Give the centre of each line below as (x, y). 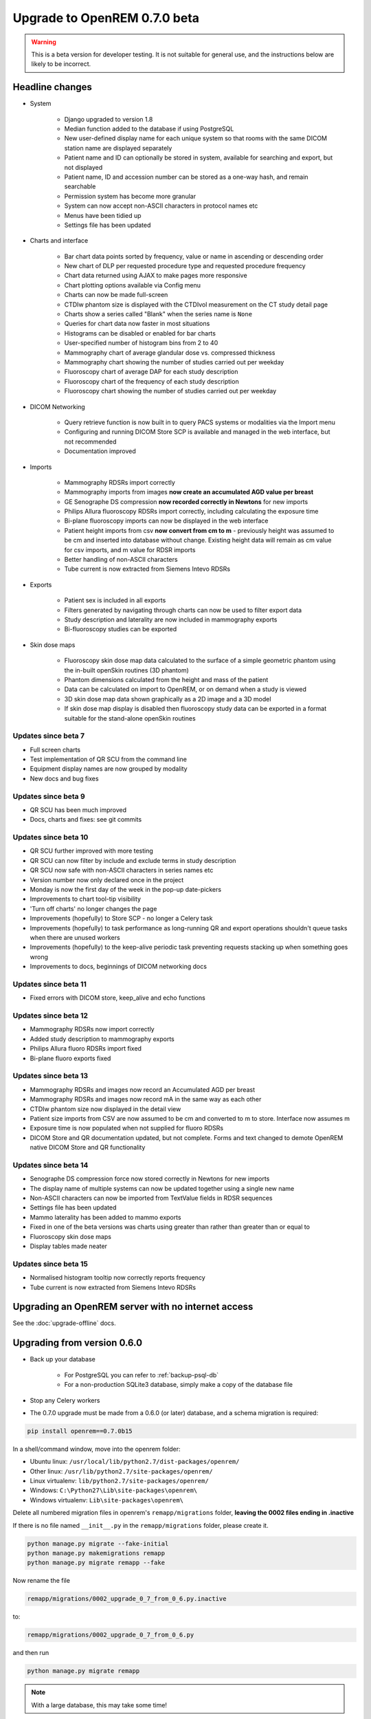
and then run (31, 1653)
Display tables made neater (69, 1246)
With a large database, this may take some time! (99, 1705)
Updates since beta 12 (50, 1016)
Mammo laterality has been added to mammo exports (105, 1217)
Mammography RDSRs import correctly (120, 482)
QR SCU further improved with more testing (92, 851)
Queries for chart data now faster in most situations (137, 324)
